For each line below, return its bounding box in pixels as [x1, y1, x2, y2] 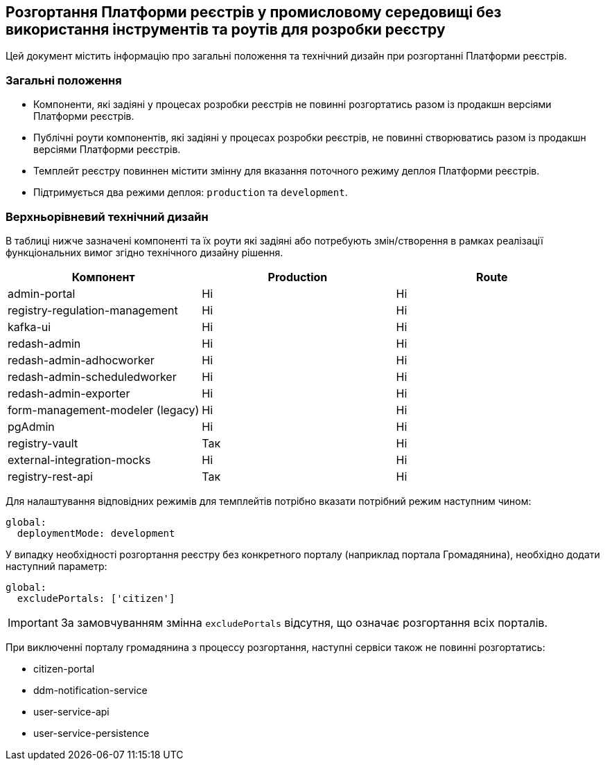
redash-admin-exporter [8, 386, 130, 400]
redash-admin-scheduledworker [8, 369, 177, 384]
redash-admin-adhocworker [8, 353, 155, 367]
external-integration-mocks [8, 452, 151, 467]
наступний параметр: [6, 560, 107, 572]
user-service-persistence [33, 727, 150, 739]
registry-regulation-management [8, 303, 178, 317]
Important [8, 615, 58, 630]
